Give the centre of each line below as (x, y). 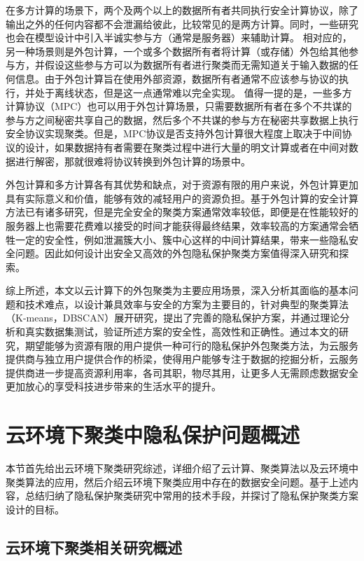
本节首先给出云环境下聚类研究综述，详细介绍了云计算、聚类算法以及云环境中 (182, 468)
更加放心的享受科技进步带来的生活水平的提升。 (113, 386)
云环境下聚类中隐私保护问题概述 (153, 435)
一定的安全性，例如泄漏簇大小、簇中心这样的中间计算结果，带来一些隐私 (182, 239)
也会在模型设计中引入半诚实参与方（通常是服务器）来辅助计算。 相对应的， (179, 37)
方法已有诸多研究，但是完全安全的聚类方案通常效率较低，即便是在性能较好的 (182, 212)
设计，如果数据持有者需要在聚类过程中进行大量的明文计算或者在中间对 (187, 147)
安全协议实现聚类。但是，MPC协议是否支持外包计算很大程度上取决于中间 (174, 133)
